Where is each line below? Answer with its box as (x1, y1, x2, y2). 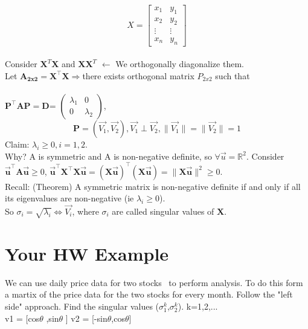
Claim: (5, 137, 30, 150)
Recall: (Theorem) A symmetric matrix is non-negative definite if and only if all (5, 180, 301, 192)
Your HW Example (5, 241, 169, 265)
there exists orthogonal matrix (82, 69, 194, 82)
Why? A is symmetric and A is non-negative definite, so (5, 149, 212, 162)
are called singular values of (112, 205, 214, 217)
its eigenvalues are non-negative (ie (5, 192, 134, 204)
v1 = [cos (5, 311, 40, 324)
